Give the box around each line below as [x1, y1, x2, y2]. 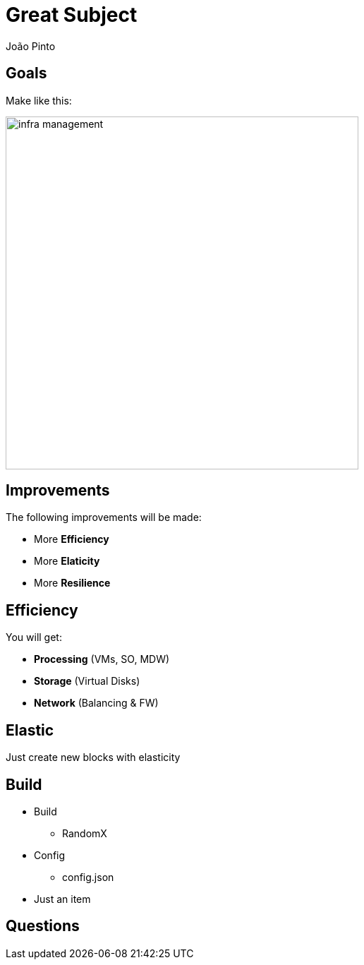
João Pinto [6, 40, 56, 52]
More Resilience [34, 577, 111, 589]
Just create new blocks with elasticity [6, 751, 181, 764]
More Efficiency [34, 533, 109, 546]
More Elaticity [34, 555, 100, 568]
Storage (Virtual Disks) [34, 675, 140, 688]
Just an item [34, 892, 91, 905]
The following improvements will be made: [6, 511, 202, 524]
